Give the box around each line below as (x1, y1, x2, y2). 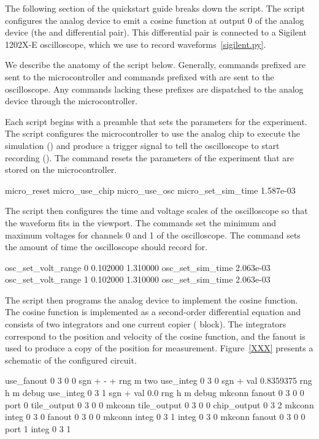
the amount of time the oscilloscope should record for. (5, 240, 208, 253)
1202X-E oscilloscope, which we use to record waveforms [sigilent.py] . (5, 37, 266, 50)
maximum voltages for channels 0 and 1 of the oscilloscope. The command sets (5, 228, 301, 241)
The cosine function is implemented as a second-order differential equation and (5, 305, 301, 318)
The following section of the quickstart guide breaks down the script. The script (5, 2, 305, 14)
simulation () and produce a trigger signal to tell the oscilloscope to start (5, 139, 280, 151)
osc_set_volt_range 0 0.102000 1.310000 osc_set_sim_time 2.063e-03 (5, 261, 271, 273)
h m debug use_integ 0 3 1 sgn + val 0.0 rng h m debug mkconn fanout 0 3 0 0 (5, 386, 304, 399)
